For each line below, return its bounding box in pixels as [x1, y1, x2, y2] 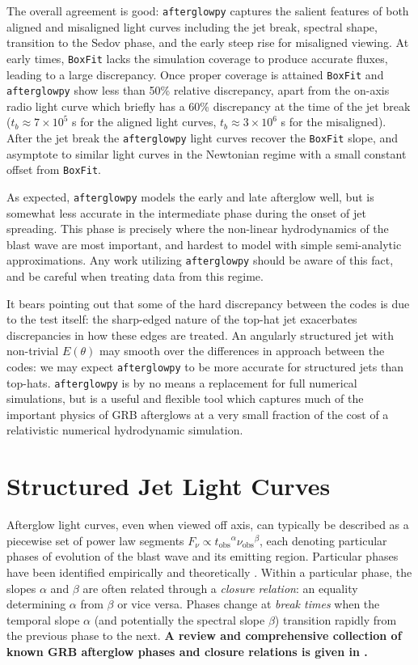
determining [6, 595, 66, 612]
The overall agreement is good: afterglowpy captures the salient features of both [6, 2, 409, 19]
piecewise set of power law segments [6, 532, 184, 549]
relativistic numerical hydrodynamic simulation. [6, 421, 243, 438]
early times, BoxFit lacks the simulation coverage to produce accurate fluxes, [6, 49, 388, 66]
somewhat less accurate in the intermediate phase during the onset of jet [6, 204, 366, 221]
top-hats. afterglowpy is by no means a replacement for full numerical [6, 374, 357, 391]
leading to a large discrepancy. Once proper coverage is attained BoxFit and [6, 66, 384, 83]
